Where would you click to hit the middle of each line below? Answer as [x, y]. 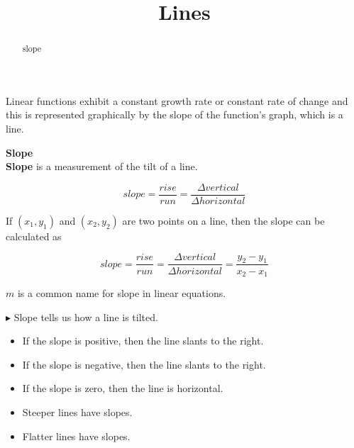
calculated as [34, 236]
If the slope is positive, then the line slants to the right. [143, 341]
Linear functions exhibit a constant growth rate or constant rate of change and [177, 100]
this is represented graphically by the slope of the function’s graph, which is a [175, 114]
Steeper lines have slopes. [77, 411]
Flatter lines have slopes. [76, 436]
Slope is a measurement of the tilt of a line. [102, 166]
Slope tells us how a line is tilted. [86, 317]
